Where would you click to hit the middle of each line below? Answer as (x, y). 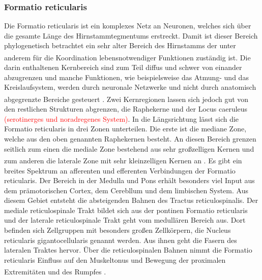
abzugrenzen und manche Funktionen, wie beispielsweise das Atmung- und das (126, 77)
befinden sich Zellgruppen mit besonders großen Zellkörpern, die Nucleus (118, 230)
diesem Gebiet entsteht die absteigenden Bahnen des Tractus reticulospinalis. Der (131, 200)
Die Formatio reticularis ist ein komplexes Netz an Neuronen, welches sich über (128, 26)
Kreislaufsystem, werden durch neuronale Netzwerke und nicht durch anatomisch (130, 87)
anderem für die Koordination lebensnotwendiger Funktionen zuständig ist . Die (127, 57)
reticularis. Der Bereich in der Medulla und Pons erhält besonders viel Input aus (129, 180)
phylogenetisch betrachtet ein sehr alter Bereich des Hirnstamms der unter (120, 45)
